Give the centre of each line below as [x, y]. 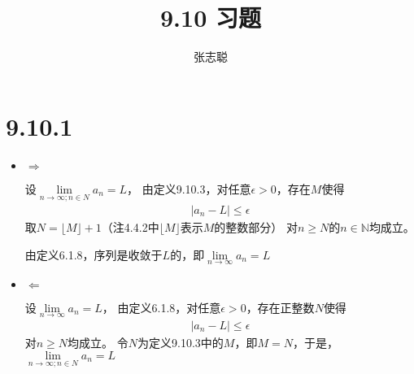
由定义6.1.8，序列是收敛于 [94, 254]
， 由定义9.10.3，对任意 [189, 188]
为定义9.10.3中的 [181, 342]
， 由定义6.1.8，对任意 [161, 307]
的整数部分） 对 [256, 226]
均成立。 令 [98, 342]
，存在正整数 [280, 307]
